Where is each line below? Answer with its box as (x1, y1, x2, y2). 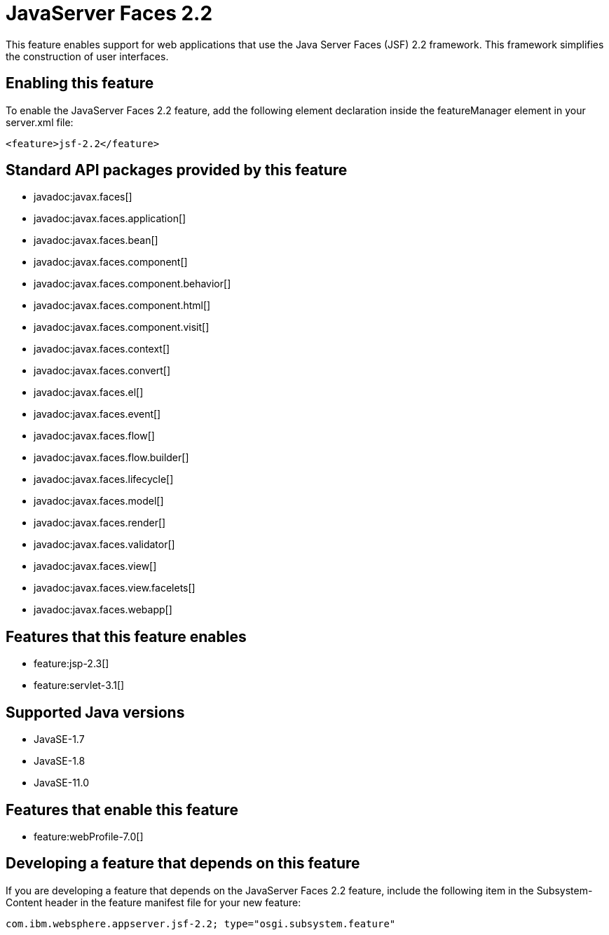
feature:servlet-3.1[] (34, 679, 125, 692)
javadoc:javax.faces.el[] (34, 386, 144, 399)
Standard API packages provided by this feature (6, 161, 348, 179)
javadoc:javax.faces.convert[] (34, 364, 170, 377)
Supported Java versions (6, 703, 185, 721)
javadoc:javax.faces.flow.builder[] (34, 451, 189, 464)
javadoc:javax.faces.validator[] (34, 538, 175, 551)
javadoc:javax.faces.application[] (34, 212, 186, 225)
